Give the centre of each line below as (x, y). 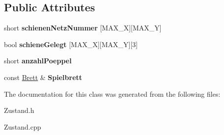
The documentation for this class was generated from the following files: (112, 94)
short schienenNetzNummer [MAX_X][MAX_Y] (83, 28)
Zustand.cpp (23, 126)
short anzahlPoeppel (38, 61)
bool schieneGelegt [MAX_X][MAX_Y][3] (71, 44)
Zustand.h (19, 110)
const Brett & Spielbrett (43, 77)
